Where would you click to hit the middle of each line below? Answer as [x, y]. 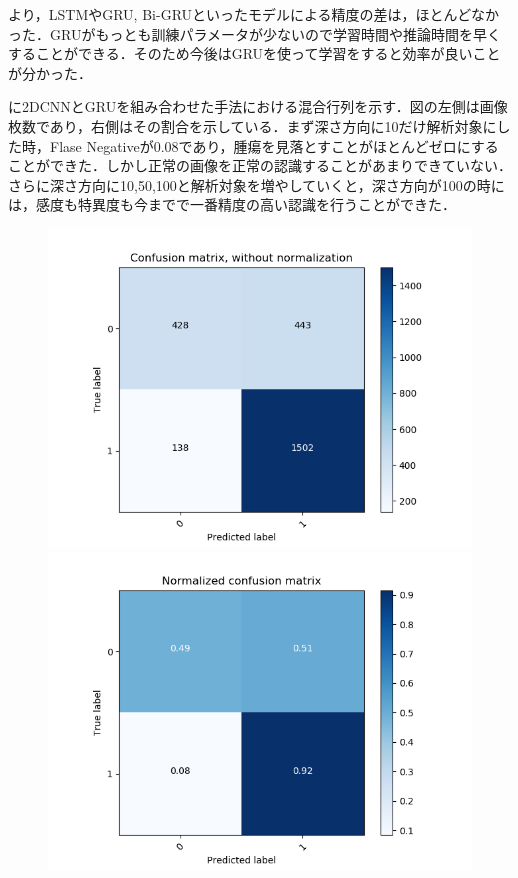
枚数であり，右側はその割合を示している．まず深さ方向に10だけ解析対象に [252, 125]
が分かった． [50, 72]
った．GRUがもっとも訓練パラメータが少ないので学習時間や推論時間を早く [254, 33]
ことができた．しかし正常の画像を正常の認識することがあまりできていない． [260, 165]
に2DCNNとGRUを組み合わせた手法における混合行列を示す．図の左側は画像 [258, 106]
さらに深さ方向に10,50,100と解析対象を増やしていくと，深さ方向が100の [242, 184]
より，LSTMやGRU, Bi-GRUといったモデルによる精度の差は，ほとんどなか [253, 14]
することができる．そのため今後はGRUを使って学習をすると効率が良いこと [254, 53]
